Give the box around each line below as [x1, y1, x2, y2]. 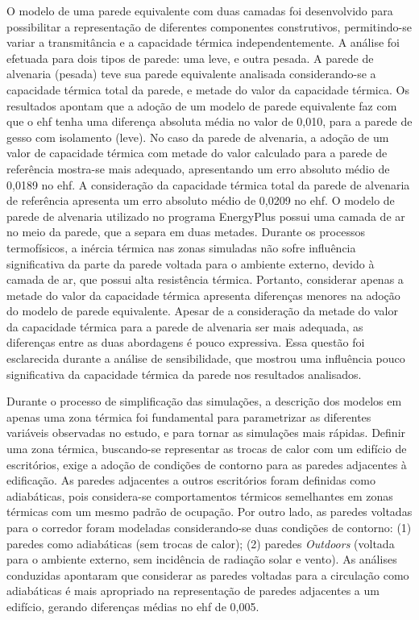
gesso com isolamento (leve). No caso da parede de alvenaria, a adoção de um [6, 128, 389, 145]
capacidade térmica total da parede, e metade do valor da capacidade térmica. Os [6, 81, 409, 98]
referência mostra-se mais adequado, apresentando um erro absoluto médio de [6, 160, 390, 177]
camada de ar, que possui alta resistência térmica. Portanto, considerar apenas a [6, 271, 404, 288]
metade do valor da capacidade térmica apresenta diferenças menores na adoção [6, 286, 400, 303]
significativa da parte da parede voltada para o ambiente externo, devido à [6, 255, 375, 272]
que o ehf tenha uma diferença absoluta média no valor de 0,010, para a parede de [6, 113, 413, 130]
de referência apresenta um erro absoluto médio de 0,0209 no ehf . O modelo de [6, 192, 395, 209]
